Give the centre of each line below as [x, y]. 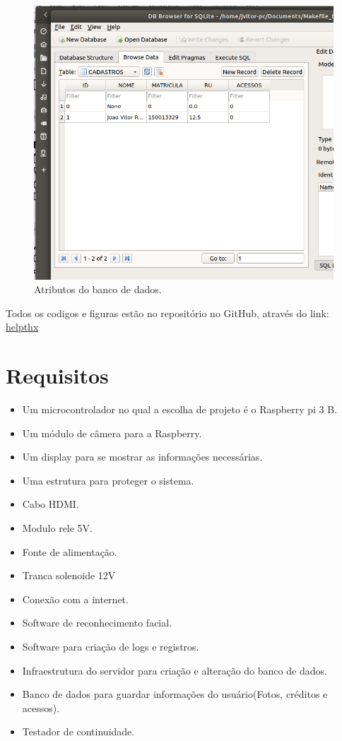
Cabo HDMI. [51, 504]
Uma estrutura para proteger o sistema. [108, 480]
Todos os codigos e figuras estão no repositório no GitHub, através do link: [167, 313]
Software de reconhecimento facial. [97, 623]
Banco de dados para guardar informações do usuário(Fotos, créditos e [175, 694]
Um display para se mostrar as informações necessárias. [142, 457]
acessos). [41, 707]
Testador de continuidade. [78, 731]
